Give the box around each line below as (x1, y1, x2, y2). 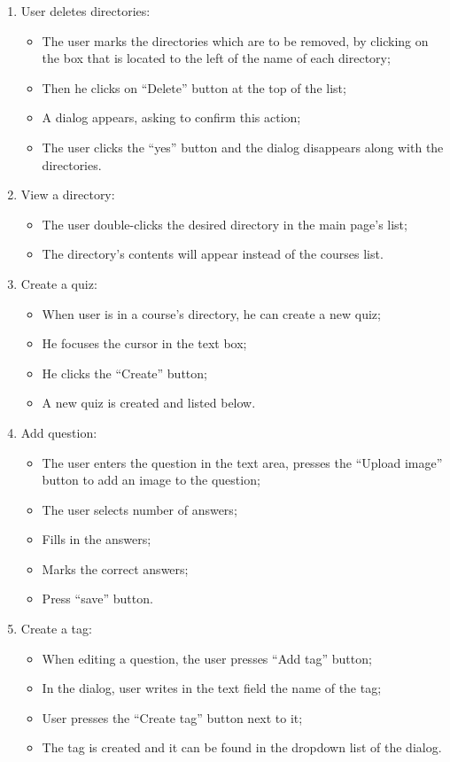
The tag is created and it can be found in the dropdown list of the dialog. (42, 738, 442, 757)
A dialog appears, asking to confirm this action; (42, 108, 301, 127)
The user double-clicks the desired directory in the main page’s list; (42, 214, 407, 233)
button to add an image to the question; (42, 470, 260, 489)
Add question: (20, 423, 97, 441)
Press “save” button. (42, 589, 153, 608)
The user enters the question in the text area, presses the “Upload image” (42, 453, 443, 471)
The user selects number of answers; (42, 500, 237, 518)
